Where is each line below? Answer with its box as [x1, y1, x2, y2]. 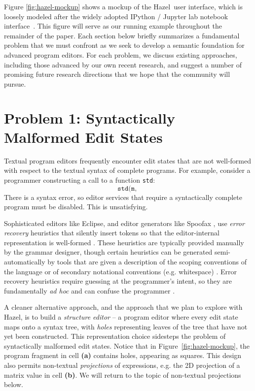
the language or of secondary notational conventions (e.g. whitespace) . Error [4, 266, 237, 276]
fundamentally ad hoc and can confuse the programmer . [4, 285, 175, 295]
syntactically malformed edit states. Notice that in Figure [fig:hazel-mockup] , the [4, 340, 250, 351]
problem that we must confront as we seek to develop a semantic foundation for [4, 40, 245, 50]
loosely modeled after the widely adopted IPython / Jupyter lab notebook [4, 11, 228, 21]
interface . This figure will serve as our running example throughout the [4, 21, 222, 31]
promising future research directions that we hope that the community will [4, 69, 230, 79]
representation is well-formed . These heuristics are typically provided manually [4, 237, 244, 247]
